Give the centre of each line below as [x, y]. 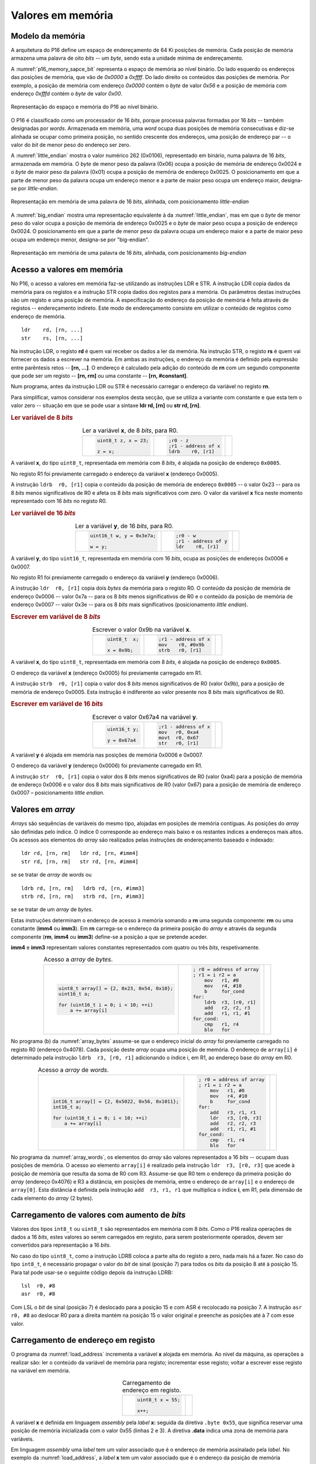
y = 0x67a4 [122, 740]
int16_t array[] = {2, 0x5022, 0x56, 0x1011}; [116, 1101]
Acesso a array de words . [73, 1070]
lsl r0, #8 [38, 1286]
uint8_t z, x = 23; [123, 440]
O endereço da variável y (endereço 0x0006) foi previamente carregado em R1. [107, 766]
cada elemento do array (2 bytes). [52, 1198]
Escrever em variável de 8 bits [56, 617]
